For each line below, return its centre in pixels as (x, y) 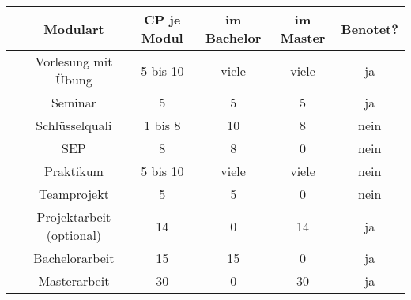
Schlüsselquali (74, 125)
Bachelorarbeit (74, 258)
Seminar (74, 102)
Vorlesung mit (74, 61)
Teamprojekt (74, 194)
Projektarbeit (74, 217)
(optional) (74, 235)
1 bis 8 (162, 125)
